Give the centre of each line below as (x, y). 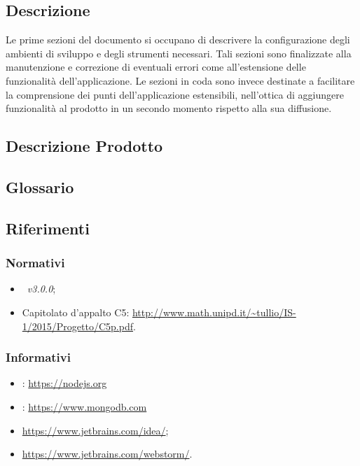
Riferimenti (48, 228)
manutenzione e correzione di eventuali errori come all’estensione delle (156, 67)
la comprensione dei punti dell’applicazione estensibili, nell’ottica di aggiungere (175, 94)
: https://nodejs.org (64, 383)
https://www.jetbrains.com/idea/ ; (95, 430)
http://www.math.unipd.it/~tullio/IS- (214, 312)
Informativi (38, 357)
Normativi (35, 263)
